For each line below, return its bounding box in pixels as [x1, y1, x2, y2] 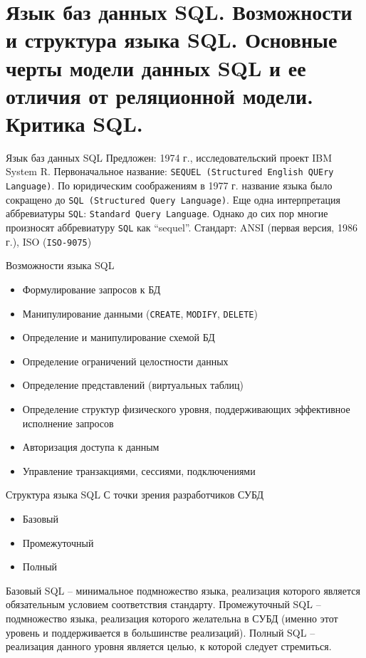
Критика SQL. [6, 108, 143, 137]
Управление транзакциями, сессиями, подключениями [22, 463, 256, 478]
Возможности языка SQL [6, 258, 115, 273]
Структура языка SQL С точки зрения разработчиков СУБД [6, 487, 264, 502]
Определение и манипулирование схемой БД [22, 330, 215, 345]
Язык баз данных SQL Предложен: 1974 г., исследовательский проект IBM [6, 150, 333, 164]
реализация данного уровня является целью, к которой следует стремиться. [6, 639, 332, 654]
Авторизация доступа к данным [22, 439, 160, 454]
